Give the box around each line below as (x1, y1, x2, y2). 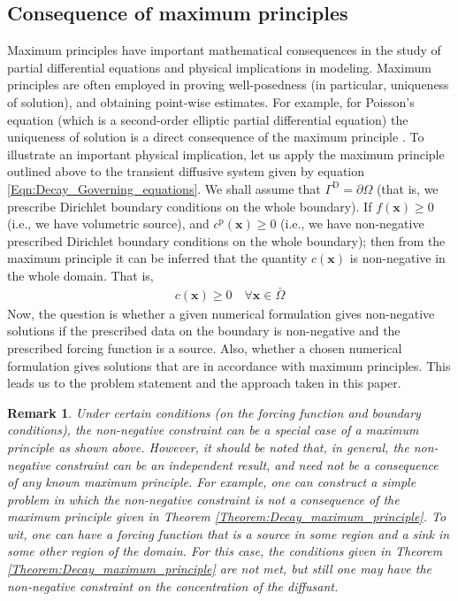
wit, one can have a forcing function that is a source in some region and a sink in (7, 524, 450, 543)
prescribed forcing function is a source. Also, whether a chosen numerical (7, 338, 402, 357)
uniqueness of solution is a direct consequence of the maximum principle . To (7, 127, 424, 146)
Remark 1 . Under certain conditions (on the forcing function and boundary (7, 403, 421, 421)
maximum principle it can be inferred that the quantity (7, 249, 308, 267)
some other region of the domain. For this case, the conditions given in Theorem (7, 542, 443, 560)
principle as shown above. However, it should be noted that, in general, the (7, 437, 409, 456)
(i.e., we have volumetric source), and (7, 214, 210, 233)
